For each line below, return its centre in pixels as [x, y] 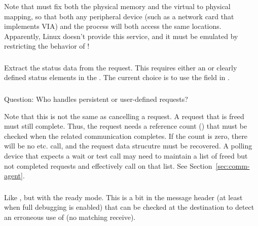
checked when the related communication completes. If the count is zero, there [126, 136]
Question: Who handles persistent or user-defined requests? [96, 99]
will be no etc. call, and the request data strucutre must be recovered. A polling [128, 146]
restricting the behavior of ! [47, 46]
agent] [13, 176]
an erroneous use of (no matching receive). [70, 217]
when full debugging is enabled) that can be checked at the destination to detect [129, 207]
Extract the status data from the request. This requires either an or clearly [121, 67]
